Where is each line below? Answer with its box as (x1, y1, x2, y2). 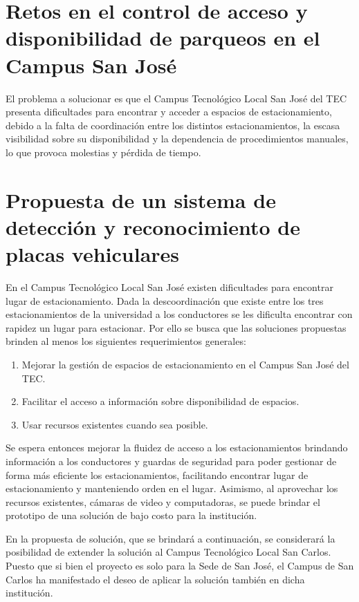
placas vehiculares (6, 240, 180, 268)
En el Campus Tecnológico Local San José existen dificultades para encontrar (6, 279, 333, 294)
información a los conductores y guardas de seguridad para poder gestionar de (6, 453, 337, 468)
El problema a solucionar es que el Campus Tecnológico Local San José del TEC (6, 91, 347, 105)
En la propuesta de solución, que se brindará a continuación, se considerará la (6, 531, 335, 545)
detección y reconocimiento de (6, 212, 300, 241)
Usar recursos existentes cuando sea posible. (21, 417, 208, 431)
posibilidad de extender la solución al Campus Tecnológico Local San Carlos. (6, 545, 331, 559)
